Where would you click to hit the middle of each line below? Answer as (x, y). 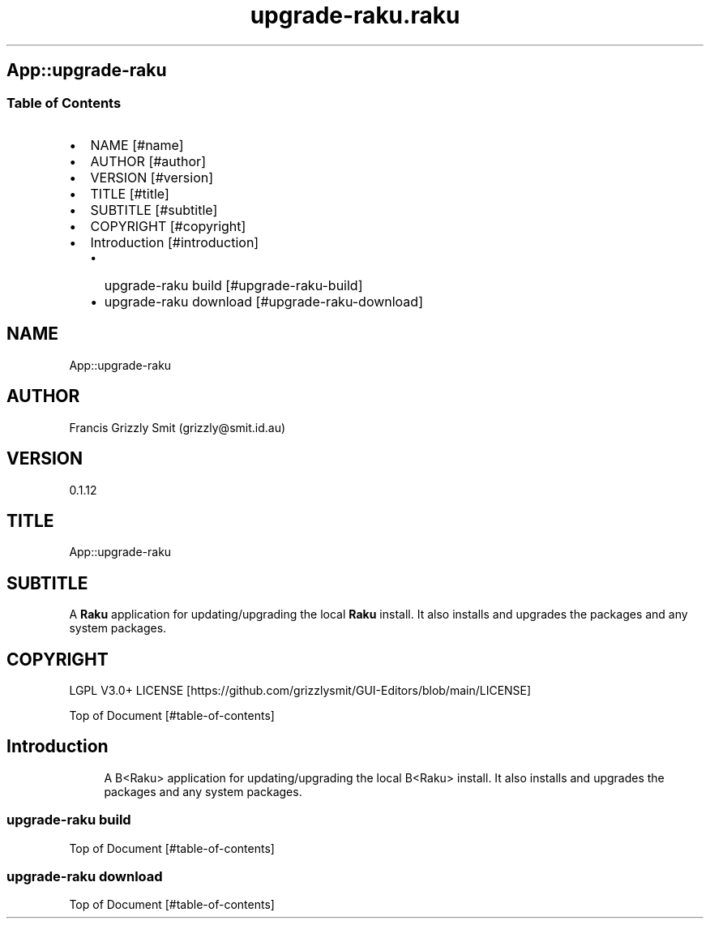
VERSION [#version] (152, 177)
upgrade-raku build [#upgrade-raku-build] (233, 285)
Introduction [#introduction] (175, 242)
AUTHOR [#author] (148, 161)
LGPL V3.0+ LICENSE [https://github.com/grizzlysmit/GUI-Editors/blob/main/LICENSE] (300, 691)
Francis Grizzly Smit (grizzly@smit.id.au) (177, 427)
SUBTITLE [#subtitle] (154, 210)
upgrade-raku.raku (355, 15)
